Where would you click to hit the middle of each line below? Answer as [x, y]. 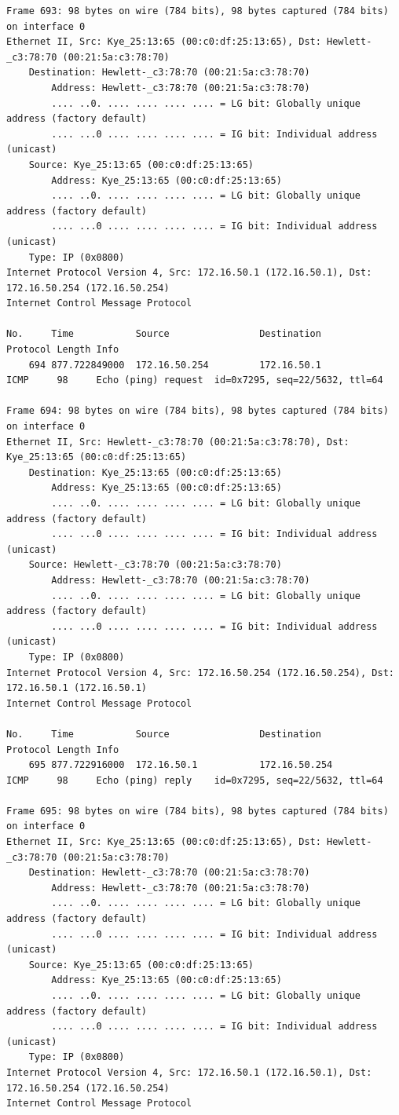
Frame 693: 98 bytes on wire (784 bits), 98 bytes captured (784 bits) [198, 11]
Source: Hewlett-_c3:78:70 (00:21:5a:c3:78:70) [155, 565]
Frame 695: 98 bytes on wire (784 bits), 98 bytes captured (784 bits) [198, 811]
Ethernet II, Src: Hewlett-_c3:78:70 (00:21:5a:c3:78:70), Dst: [178, 442]
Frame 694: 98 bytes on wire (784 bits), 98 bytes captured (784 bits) [198, 411]
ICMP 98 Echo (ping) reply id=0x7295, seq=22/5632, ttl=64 [195, 780]
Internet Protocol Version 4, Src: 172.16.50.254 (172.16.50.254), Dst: [200, 673]
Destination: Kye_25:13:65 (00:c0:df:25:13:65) [155, 472]
